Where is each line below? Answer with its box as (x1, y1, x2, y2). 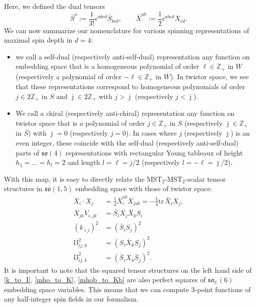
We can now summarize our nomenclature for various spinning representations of (4, 25, 249, 35)
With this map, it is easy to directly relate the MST (4, 173, 162, 184)
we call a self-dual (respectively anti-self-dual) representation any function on (15, 51, 250, 61)
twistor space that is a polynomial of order (15, 117, 145, 128)
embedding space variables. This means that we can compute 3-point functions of (4, 284, 251, 294)
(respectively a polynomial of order (15, 71, 122, 81)
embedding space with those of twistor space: (75, 183, 212, 194)
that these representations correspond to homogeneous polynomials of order (15, 81, 245, 92)
